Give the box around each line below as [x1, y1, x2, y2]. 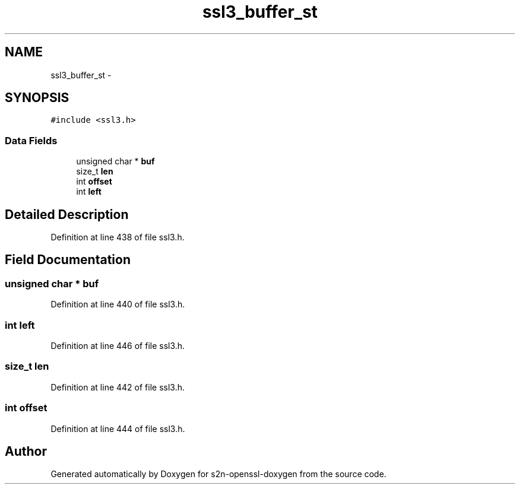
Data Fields [5, 134, 58, 147]
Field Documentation [5, 252, 131, 268]
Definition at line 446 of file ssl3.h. [50, 341, 185, 351]
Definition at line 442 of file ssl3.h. [50, 382, 185, 392]
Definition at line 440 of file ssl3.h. [50, 299, 185, 310]
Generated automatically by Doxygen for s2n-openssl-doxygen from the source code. [50, 469, 386, 480]
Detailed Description [5, 207, 129, 222]
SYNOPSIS [5, 90, 69, 106]
